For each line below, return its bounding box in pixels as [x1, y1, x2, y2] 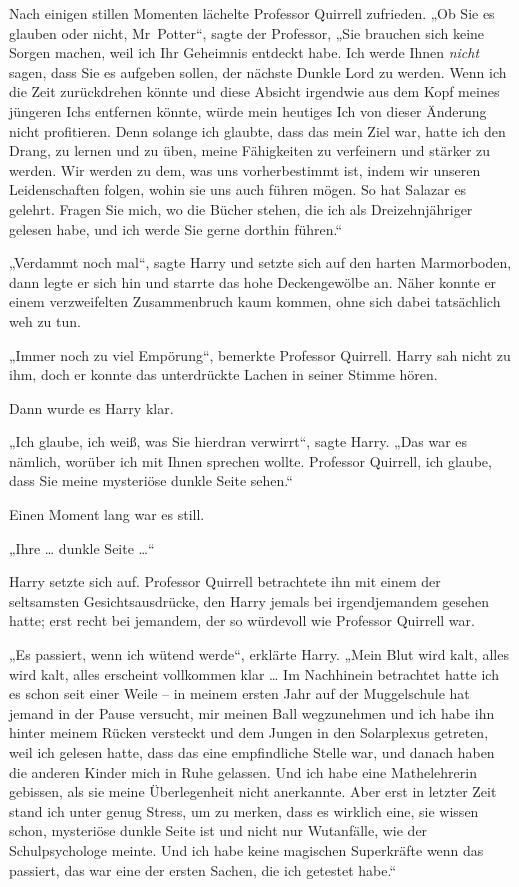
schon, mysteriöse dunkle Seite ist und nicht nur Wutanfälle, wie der [9, 820, 428, 841]
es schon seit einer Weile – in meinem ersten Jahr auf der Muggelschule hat [9, 683, 470, 704]
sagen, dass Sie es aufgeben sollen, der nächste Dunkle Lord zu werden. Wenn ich [9, 61, 507, 82]
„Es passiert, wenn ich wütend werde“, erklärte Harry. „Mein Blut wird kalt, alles [9, 644, 509, 665]
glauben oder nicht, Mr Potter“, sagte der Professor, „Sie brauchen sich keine [9, 22, 485, 43]
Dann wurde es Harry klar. [9, 397, 174, 418]
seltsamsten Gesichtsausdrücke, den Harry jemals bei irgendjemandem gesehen [9, 590, 489, 611]
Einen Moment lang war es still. [9, 504, 205, 525]
